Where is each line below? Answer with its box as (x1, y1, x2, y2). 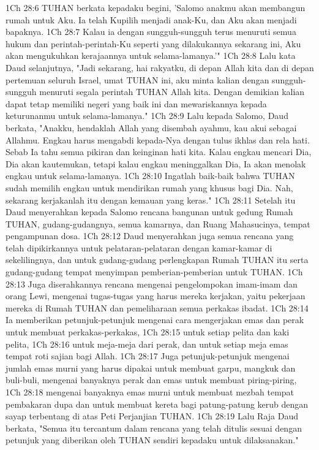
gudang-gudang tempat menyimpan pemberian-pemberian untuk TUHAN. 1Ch (6, 265, 303, 278)
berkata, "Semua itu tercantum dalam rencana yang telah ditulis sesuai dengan (6, 421, 302, 434)
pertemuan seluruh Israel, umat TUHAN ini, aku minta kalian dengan (6, 73, 269, 86)
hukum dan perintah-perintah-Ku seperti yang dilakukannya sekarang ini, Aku (6, 37, 301, 50)
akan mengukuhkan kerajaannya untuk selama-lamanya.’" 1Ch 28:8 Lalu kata (6, 49, 296, 62)
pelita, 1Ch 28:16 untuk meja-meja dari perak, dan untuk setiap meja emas (6, 337, 288, 350)
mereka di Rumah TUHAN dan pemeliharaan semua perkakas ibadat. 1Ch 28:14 (6, 301, 309, 314)
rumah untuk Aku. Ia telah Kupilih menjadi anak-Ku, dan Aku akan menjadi (6, 13, 297, 26)
